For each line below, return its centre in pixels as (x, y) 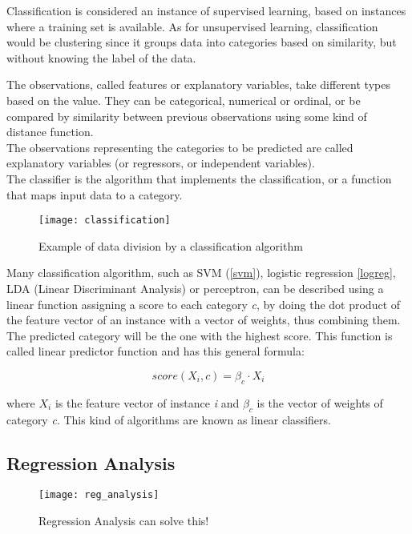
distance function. (50, 132)
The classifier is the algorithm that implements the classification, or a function (199, 178)
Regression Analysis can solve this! (124, 520)
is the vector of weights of (320, 402)
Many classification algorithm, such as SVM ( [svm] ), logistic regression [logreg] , (201, 273)
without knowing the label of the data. (101, 57)
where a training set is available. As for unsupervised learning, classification (192, 26)
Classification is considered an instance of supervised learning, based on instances (206, 10)
